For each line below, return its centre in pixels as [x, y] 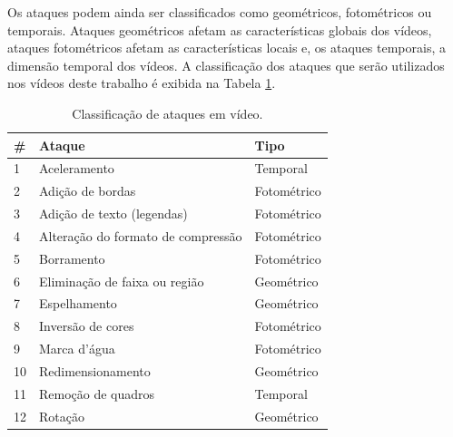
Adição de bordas [88, 191]
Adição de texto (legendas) [113, 214]
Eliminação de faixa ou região [122, 281]
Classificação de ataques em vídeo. [167, 113]
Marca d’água [77, 349]
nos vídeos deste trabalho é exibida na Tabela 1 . [142, 83]
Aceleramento [77, 168]
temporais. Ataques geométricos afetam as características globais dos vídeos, [220, 29]
